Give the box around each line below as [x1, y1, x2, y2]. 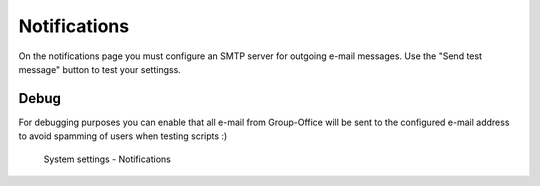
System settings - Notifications [43, 153, 172, 165]
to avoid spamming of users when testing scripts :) [18, 130, 228, 142]
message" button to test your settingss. [18, 63, 182, 75]
